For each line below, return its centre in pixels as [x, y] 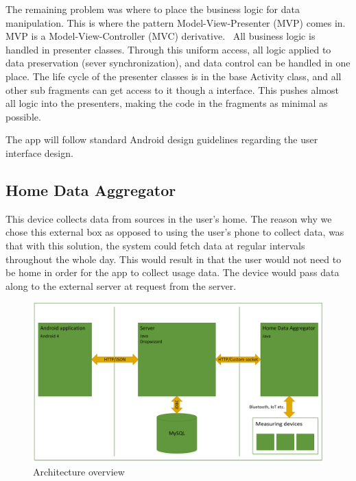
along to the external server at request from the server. [121, 285]
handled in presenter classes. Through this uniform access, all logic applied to [168, 49]
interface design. [39, 152]
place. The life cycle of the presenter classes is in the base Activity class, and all [174, 76]
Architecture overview [79, 472]
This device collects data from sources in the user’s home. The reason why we [169, 218]
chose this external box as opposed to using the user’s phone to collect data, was [175, 232]
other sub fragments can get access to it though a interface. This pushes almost [173, 89]
